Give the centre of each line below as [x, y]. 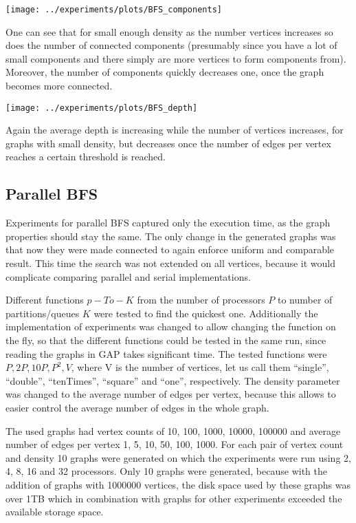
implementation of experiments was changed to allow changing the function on [171, 327]
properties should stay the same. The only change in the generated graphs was [171, 236]
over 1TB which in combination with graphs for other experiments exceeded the [174, 498]
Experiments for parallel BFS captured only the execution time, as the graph [168, 223]
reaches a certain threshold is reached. [86, 157]
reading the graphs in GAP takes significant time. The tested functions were [166, 353]
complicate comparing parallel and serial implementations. [128, 276]
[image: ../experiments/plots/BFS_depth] [102, 108]
